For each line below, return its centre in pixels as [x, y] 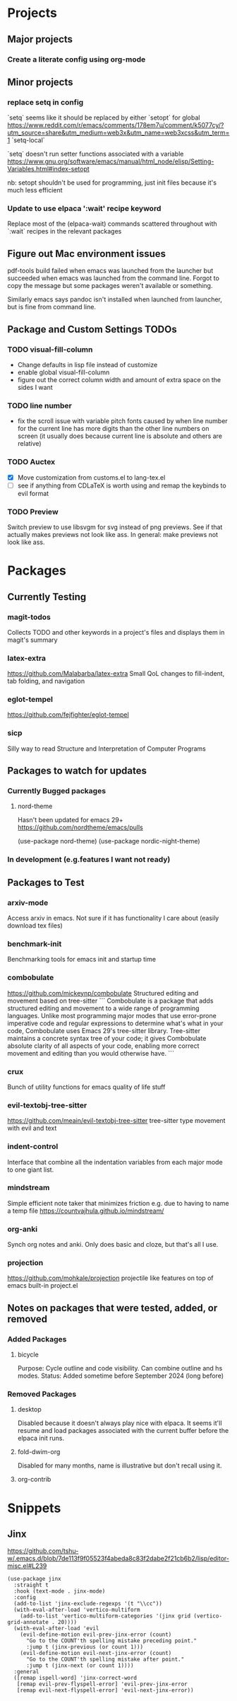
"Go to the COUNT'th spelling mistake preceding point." [111, 1641]
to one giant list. [31, 1170]
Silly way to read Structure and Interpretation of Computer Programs [107, 749]
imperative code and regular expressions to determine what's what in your [115, 1023]
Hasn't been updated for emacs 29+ [70, 820]
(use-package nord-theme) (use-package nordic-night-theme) [109, 841]
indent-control [33, 1146]
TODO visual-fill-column [50, 350]
